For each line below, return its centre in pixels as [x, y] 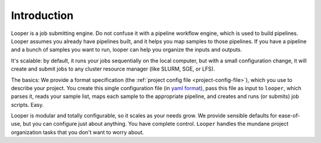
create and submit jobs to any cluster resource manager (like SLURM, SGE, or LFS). [113, 69]
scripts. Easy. [27, 104]
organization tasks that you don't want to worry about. [77, 132]
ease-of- [289, 116]
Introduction [42, 15]
